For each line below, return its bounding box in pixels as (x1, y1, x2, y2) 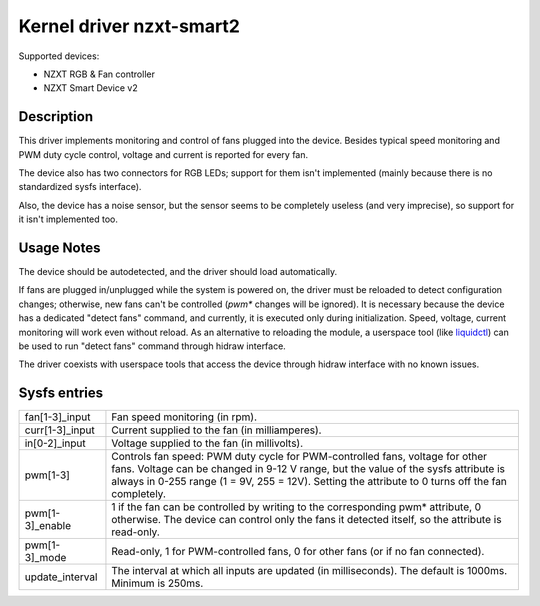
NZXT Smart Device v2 (43, 82, 139, 94)
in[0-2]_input (24, 436, 87, 450)
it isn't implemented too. (18, 213, 119, 225)
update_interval (24, 570, 98, 584)
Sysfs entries (18, 385, 104, 402)
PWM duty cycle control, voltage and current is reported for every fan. (18, 148, 309, 160)
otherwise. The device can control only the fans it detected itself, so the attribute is (111, 513, 502, 527)
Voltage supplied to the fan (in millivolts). (111, 436, 304, 450)
